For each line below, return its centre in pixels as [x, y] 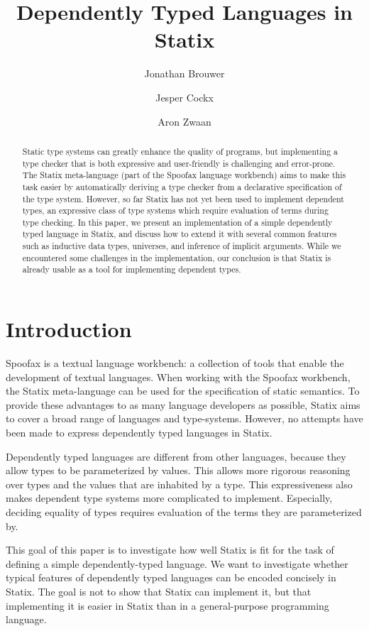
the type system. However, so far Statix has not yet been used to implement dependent [183, 198]
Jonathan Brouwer [184, 73]
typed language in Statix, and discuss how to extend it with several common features [180, 234]
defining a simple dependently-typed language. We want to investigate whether [177, 563]
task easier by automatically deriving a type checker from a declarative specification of [182, 186]
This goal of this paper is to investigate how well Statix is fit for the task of [170, 550]
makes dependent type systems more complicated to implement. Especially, [169, 498]
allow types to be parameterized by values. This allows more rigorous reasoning [178, 470]
